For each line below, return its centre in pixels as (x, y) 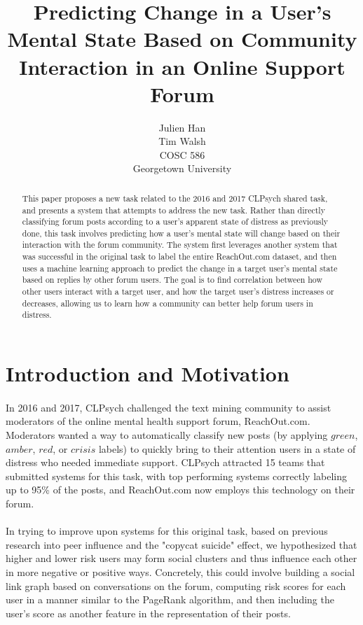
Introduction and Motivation (148, 373)
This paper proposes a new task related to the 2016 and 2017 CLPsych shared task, (175, 198)
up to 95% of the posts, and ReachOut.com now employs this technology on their (180, 490)
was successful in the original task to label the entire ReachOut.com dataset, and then (179, 257)
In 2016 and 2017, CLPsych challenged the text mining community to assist (169, 407)
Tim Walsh (182, 141)
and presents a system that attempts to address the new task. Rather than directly (173, 210)
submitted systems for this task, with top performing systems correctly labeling (176, 476)
